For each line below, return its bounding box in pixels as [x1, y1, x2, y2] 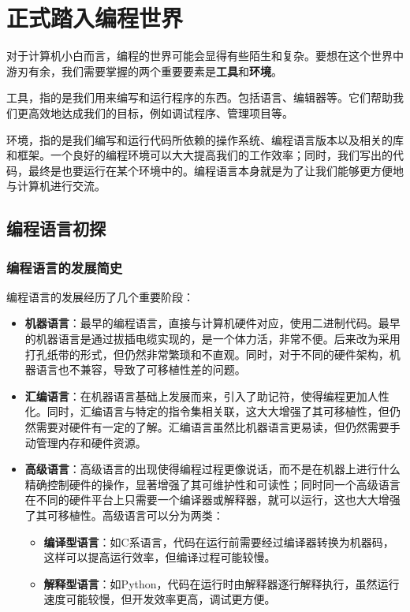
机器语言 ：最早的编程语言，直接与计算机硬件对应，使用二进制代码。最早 [24, 315, 401, 331]
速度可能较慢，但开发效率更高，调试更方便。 [43, 591, 276, 607]
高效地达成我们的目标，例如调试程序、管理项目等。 [28, 104, 293, 121]
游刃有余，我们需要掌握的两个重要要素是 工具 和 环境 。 [6, 62, 282, 79]
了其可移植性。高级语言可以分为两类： [24, 507, 224, 523]
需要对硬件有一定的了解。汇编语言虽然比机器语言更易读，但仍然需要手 [35, 419, 401, 435]
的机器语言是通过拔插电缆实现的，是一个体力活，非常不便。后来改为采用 [24, 330, 401, 347]
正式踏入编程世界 [6, 2, 184, 34]
